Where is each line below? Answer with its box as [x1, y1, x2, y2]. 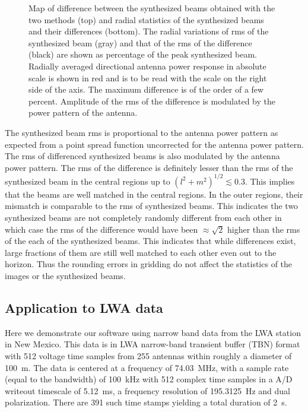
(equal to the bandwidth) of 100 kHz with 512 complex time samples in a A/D [5, 373, 293, 385]
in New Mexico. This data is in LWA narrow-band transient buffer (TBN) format [5, 338, 300, 350]
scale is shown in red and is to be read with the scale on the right [28, 71, 267, 84]
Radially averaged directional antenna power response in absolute [28, 59, 266, 72]
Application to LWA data [5, 298, 163, 316]
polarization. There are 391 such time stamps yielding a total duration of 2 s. [5, 396, 287, 408]
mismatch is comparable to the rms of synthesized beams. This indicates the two [5, 199, 299, 212]
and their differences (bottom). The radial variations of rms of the [28, 25, 269, 37]
